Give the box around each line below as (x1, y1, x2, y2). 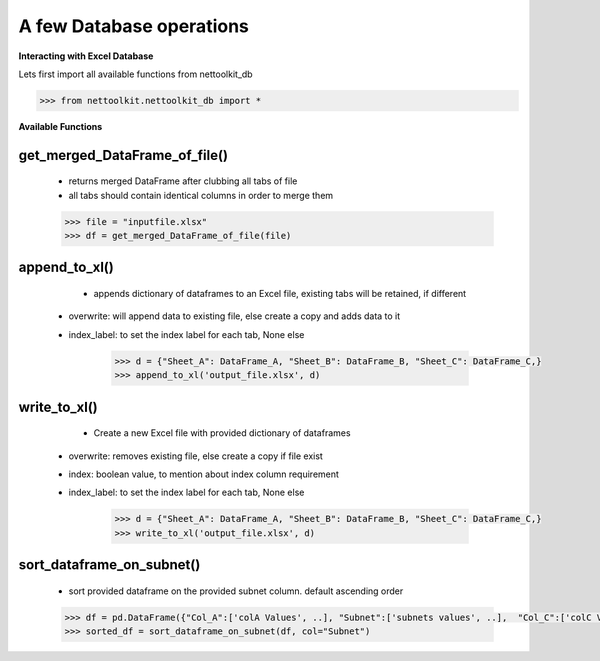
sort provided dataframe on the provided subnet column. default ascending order (68, 585, 404, 597)
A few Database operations (18, 15, 250, 37)
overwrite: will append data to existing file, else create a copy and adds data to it (68, 310, 401, 322)
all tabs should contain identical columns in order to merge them (68, 189, 334, 201)
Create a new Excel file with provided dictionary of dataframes (93, 427, 351, 439)
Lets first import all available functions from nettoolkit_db (18, 68, 254, 80)
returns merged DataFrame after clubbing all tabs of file (68, 175, 298, 187)
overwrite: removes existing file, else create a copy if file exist (68, 450, 324, 462)
